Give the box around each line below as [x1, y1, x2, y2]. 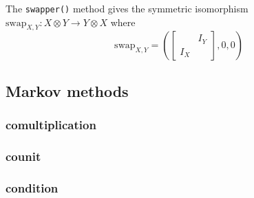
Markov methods [6, 80, 129, 101]
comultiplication [6, 116, 96, 133]
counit [6, 148, 41, 164]
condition [6, 179, 59, 196]
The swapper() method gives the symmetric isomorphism [6, 1, 248, 15]
